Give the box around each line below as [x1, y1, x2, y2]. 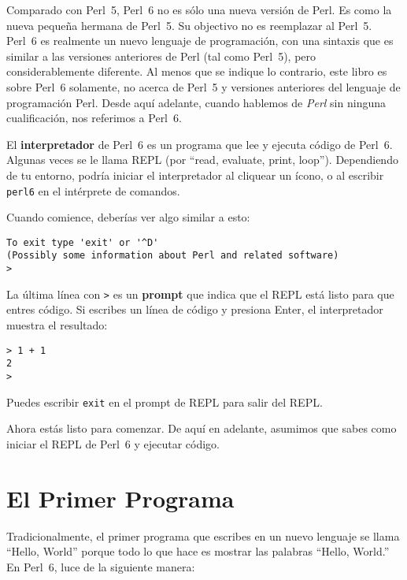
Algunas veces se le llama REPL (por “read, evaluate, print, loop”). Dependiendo [6, 151, 398, 168]
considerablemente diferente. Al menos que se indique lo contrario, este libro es [6, 63, 387, 80]
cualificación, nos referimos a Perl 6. [6, 110, 182, 126]
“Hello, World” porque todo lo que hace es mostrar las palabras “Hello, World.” [6, 543, 390, 560]
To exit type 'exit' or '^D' [6, 236, 159, 248]
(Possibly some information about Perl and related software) [6, 250, 339, 262]
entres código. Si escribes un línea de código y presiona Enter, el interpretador [6, 301, 383, 318]
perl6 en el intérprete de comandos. [6, 182, 180, 199]
